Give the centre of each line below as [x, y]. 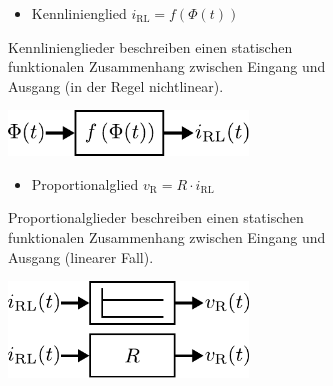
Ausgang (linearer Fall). [81, 256]
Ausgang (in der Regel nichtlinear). [116, 85]
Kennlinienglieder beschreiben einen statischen [150, 46]
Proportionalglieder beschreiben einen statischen [156, 217]
